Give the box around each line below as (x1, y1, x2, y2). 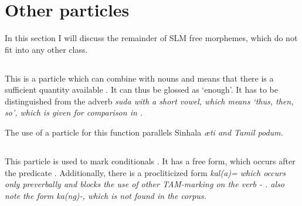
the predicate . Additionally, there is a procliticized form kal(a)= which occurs (5, 166, 286, 178)
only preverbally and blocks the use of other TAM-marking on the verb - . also (5, 178, 284, 190)
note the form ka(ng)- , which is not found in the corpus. (5, 189, 206, 201)
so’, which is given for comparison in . (5, 106, 143, 119)
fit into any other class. (5, 43, 88, 55)
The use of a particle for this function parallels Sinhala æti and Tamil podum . (5, 126, 283, 139)
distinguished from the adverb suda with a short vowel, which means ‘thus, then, (5, 94, 294, 107)
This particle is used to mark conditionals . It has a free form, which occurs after (5, 155, 296, 167)
